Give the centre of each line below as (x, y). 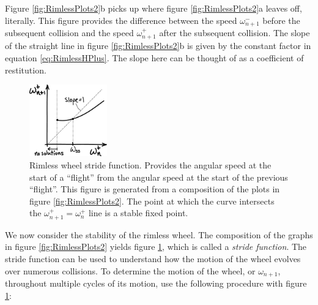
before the (281, 20)
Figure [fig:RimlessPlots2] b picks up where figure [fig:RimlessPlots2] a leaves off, (153, 8)
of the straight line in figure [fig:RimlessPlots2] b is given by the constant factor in (158, 46)
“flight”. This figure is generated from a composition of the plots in (155, 189)
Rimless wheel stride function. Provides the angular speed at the (150, 165)
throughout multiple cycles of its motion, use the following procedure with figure (156, 283)
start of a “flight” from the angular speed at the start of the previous (159, 177)
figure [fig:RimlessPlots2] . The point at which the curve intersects (152, 201)
